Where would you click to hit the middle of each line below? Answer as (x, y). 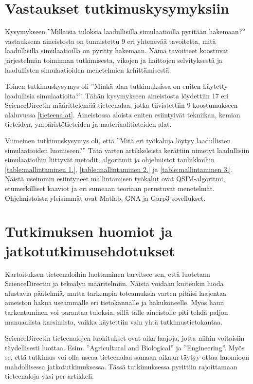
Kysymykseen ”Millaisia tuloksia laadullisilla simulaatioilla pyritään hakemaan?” (125, 31)
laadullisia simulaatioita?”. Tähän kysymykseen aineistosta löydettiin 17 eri (117, 95)
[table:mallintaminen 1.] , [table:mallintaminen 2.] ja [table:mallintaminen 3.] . (119, 169)
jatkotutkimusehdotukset (90, 250)
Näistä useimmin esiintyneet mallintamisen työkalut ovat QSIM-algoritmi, (115, 179)
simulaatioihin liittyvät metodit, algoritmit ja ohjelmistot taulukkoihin (110, 160)
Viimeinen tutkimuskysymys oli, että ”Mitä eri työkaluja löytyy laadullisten (118, 141)
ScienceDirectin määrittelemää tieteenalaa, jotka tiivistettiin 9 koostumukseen (121, 105)
